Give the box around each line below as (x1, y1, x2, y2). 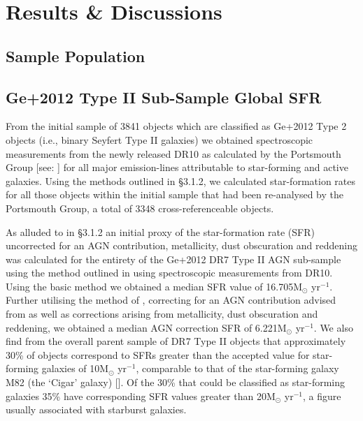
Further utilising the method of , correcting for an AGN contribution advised (6, 293, 336, 307)
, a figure (303, 388, 341, 403)
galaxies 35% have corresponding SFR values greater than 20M (6, 388, 276, 403)
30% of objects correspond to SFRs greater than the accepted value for (6, 347, 310, 362)
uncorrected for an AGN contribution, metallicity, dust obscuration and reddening (6, 238, 358, 253)
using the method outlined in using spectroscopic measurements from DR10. (6, 265, 333, 280)
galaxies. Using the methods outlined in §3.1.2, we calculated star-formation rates (6, 173, 355, 188)
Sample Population (6, 45, 145, 66)
